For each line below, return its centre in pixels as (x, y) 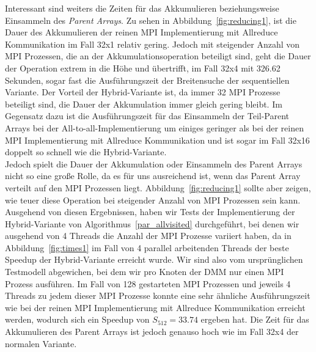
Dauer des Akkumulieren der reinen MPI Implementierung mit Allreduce (141, 32)
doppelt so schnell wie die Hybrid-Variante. (86, 152)
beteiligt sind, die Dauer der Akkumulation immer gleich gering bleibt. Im (144, 104)
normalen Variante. (41, 343)
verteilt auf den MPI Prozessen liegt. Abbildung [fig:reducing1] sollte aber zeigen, (158, 187)
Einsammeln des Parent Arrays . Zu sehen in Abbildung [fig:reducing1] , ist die (151, 20)
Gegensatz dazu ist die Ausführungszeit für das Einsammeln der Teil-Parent (147, 116)
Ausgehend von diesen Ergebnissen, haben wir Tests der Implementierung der (150, 212)
